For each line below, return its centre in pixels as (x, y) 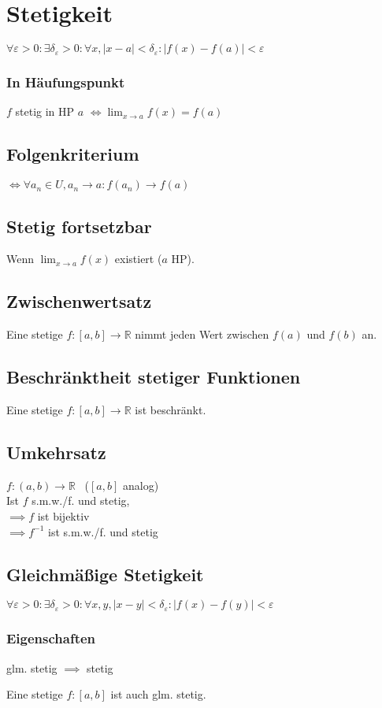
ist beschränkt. (171, 409)
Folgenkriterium (73, 154)
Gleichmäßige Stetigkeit (105, 574)
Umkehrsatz (56, 452)
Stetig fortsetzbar (79, 226)
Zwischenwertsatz (79, 301)
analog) (141, 485)
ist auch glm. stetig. (158, 694)
